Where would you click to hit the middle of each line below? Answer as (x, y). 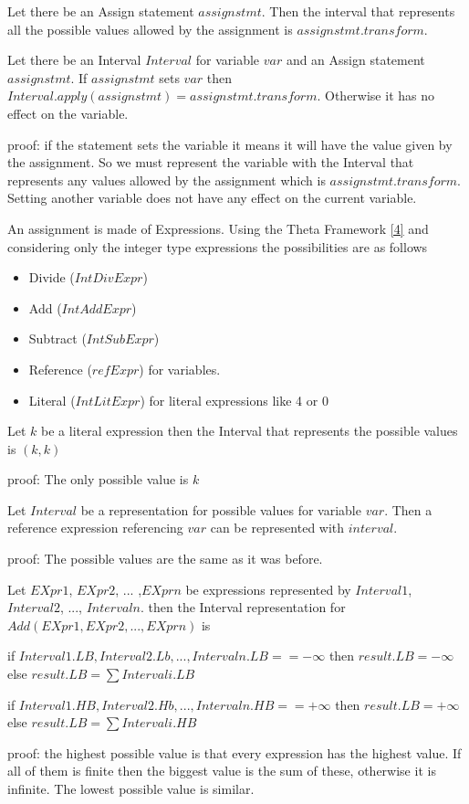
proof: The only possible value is (98, 479)
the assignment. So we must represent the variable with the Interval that (211, 162)
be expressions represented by (268, 589)
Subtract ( (57, 339)
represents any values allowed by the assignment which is (167, 180)
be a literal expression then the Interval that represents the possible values (250, 431)
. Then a (408, 509)
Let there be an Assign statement (101, 11)
